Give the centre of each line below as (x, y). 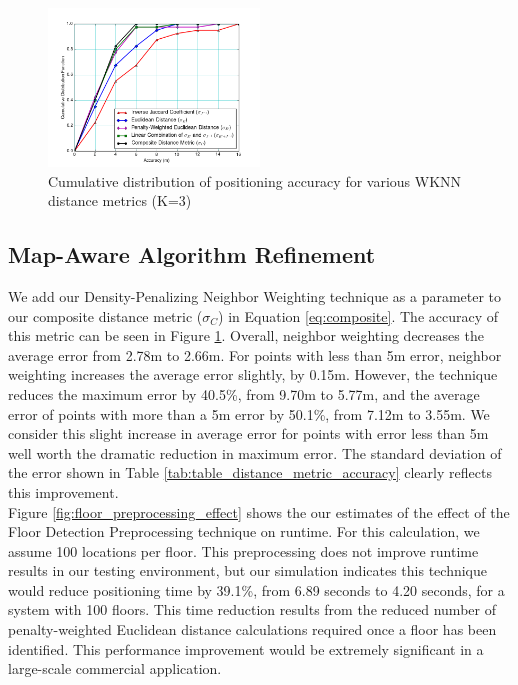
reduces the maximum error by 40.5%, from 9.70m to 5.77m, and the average (244, 393)
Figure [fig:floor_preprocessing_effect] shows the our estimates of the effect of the (259, 511)
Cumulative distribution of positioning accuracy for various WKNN (255, 180)
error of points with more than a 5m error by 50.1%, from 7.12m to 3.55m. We (249, 413)
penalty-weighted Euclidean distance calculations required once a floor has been (252, 629)
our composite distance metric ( (105, 315)
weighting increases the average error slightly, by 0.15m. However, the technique (253, 374)
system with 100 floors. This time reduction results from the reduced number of (252, 609)
